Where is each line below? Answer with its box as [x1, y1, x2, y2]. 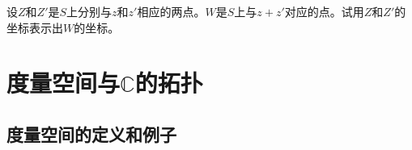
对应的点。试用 [284, 3, 364, 19]
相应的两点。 [137, 3, 206, 19]
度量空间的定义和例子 [6, 121, 176, 146]
